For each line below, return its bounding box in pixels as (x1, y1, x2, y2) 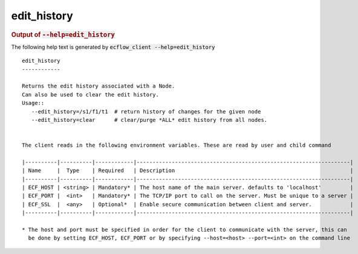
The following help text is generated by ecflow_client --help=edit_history (11, 43, 215, 51)
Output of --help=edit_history (11, 30, 115, 39)
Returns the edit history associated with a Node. (22, 83, 175, 90)
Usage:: (22, 100, 45, 107)
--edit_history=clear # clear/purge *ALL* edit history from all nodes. (31, 116, 268, 123)
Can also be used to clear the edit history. (22, 91, 160, 98)
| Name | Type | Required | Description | (22, 167, 354, 174)
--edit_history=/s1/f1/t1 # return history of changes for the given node (31, 108, 261, 115)
